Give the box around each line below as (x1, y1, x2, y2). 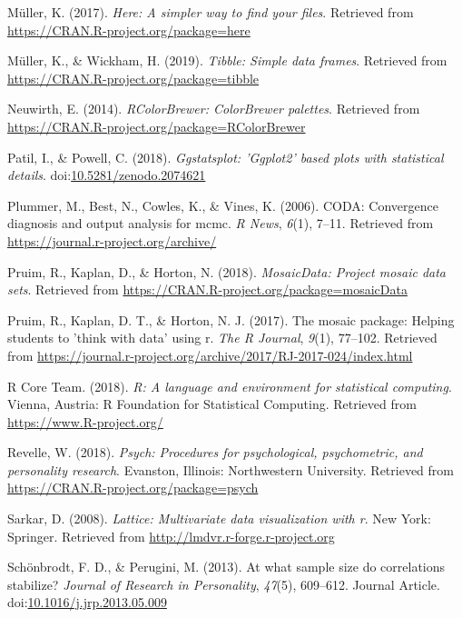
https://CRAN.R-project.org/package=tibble (7, 68, 260, 87)
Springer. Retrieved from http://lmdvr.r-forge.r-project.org (7, 526, 335, 545)
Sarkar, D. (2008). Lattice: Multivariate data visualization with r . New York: (7, 509, 431, 528)
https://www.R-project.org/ (7, 412, 163, 431)
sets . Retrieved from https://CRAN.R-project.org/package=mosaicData (7, 280, 408, 299)
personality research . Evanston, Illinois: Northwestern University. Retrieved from (7, 460, 454, 479)
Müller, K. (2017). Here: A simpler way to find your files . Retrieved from (7, 3, 414, 21)
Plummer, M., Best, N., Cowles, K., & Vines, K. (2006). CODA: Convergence (7, 195, 438, 214)
